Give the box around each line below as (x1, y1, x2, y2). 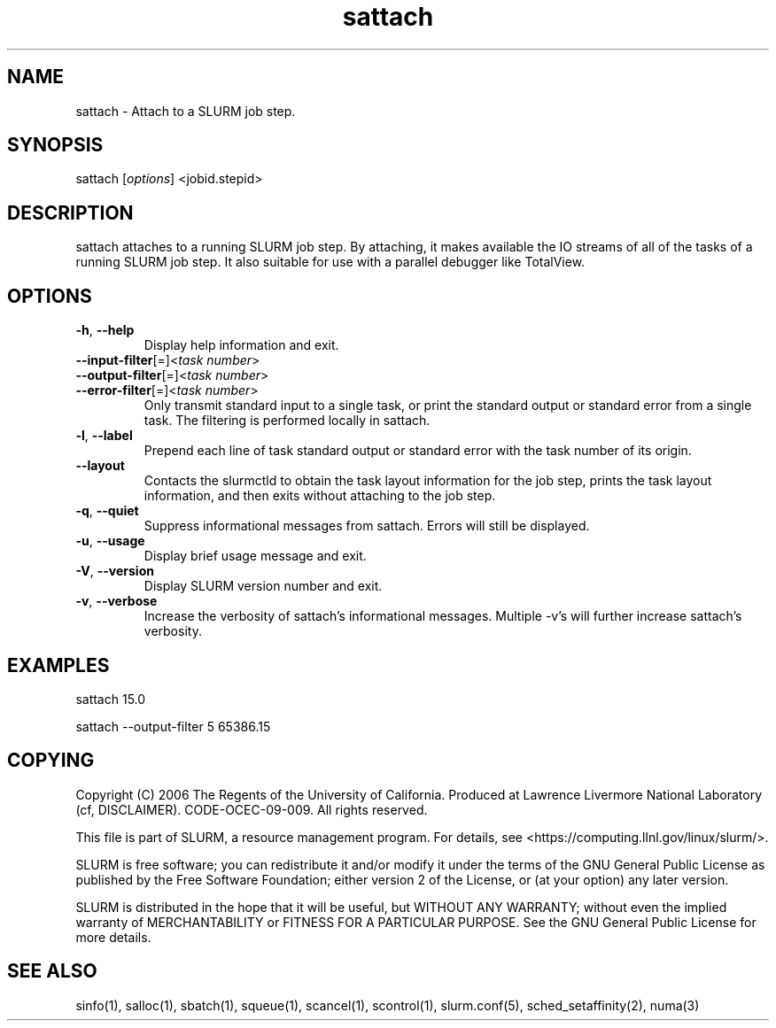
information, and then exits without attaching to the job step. (144, 488, 496, 504)
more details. (75, 929, 151, 945)
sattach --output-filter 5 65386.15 (75, 718, 271, 734)
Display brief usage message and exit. (144, 548, 367, 564)
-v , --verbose (75, 593, 158, 609)
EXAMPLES (7, 653, 110, 676)
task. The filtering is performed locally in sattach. (144, 413, 431, 429)
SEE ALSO (7, 960, 97, 983)
